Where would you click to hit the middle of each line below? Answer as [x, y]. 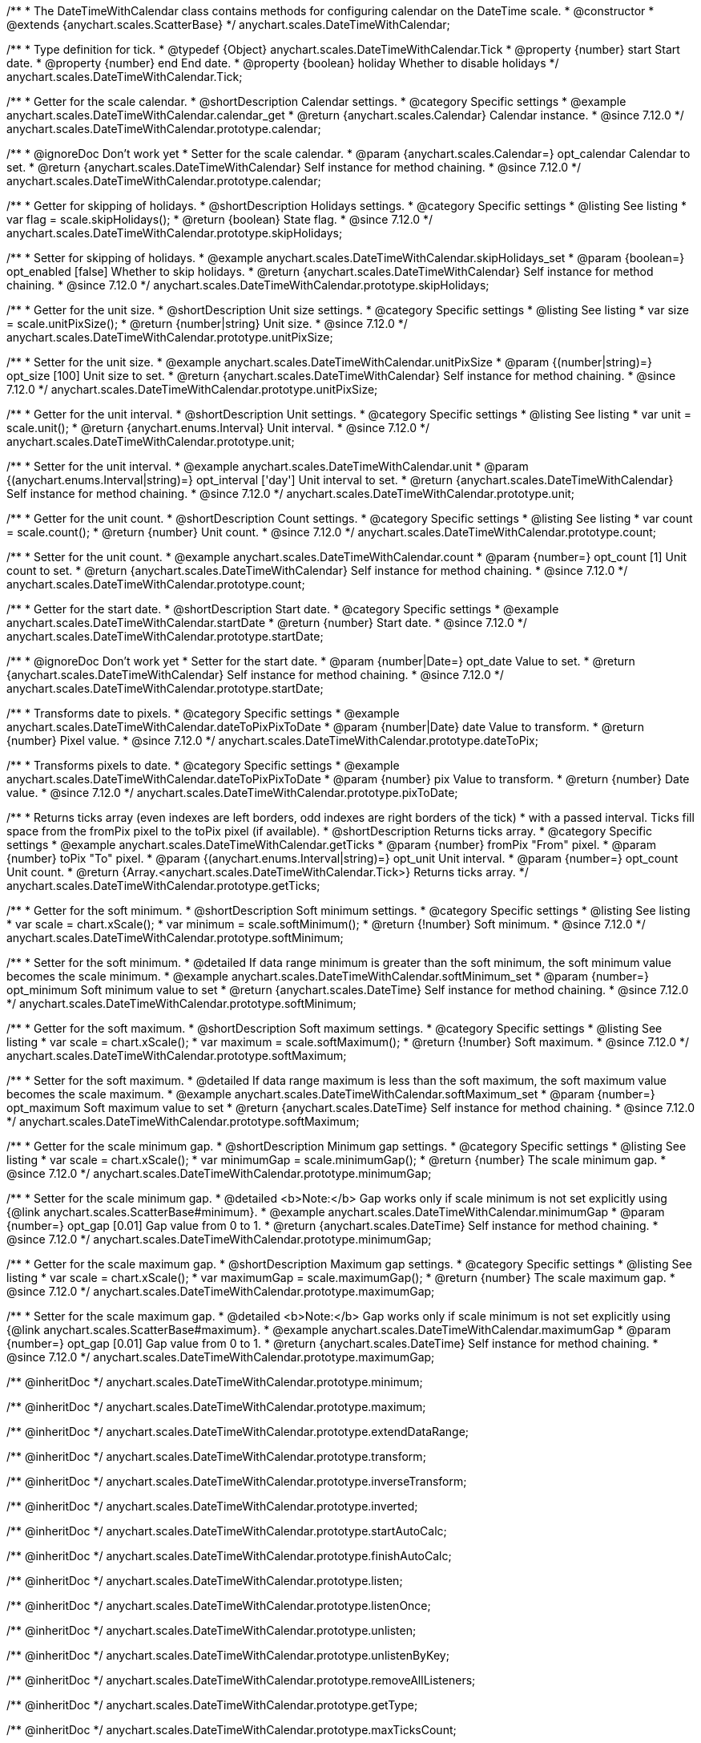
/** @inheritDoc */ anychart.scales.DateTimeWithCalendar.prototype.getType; [212, 1705]
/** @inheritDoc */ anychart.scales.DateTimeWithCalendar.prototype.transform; [216, 1456]
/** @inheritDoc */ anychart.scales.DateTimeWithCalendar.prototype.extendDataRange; [238, 1432]
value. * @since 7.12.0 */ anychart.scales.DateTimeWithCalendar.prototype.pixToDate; [232, 793]
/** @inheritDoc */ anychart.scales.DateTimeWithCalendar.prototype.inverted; [212, 1506]
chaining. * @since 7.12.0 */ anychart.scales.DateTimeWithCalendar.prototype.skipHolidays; [248, 285]
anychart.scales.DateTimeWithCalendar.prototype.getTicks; [163, 886]
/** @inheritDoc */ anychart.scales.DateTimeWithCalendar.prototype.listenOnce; [219, 1606]
